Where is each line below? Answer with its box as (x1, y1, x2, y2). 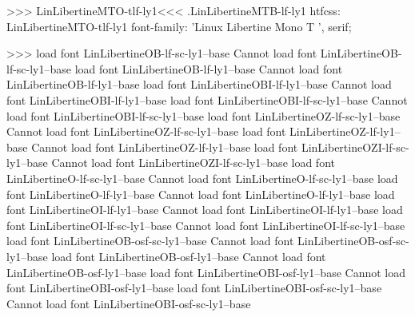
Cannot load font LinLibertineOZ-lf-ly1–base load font (31, 138, 298, 155)
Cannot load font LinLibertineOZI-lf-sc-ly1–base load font (51, 154, 335, 171)
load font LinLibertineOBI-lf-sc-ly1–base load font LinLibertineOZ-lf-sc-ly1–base (6, 107, 401, 124)
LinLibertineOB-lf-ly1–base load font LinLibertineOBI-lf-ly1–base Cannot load (6, 76, 392, 93)
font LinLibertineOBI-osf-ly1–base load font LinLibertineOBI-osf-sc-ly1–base (6, 279, 382, 296)
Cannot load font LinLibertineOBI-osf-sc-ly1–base (6, 295, 251, 311)
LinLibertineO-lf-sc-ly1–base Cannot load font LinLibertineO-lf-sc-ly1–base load (6, 169, 398, 186)
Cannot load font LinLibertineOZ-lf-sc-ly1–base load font (6, 123, 286, 140)
